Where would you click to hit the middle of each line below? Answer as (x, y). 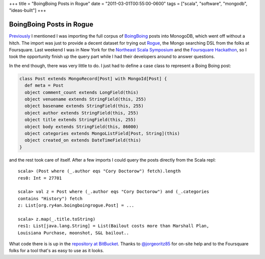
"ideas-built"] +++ (28, 10)
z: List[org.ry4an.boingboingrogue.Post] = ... (76, 205)
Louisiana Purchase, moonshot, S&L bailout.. (74, 233)
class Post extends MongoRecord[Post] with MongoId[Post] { (93, 79)
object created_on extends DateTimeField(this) (83, 140)
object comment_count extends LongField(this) (82, 92)
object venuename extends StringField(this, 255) (86, 99)
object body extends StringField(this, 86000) (82, 127)
